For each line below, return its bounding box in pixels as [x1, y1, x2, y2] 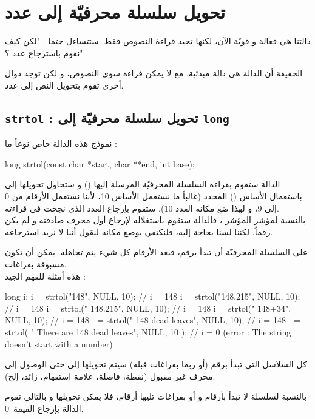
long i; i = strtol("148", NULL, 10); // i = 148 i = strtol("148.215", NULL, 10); [5, 290, 300, 303]
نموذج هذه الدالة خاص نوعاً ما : [5, 137, 117, 150]
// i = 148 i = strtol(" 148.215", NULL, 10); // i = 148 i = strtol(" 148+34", [5, 301, 291, 314]
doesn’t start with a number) [5, 337, 113, 350]
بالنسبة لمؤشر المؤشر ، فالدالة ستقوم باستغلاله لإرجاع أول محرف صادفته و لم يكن [5, 213, 306, 226]
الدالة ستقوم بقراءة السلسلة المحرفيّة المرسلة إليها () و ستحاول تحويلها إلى [5, 178, 280, 190]
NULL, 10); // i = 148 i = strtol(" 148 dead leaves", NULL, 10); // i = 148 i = [5, 313, 301, 326]
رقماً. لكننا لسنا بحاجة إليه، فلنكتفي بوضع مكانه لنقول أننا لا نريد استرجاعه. [5, 225, 273, 238]
